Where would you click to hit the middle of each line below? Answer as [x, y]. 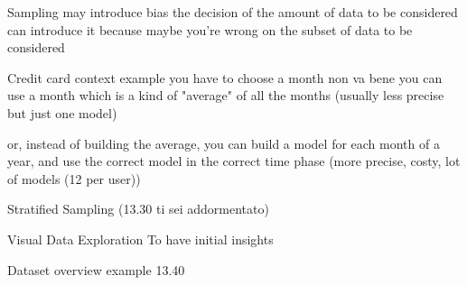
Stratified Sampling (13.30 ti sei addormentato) [138, 209]
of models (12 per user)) [74, 178]
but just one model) [62, 112]
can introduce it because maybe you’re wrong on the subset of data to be [210, 29]
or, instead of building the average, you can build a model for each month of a [224, 143]
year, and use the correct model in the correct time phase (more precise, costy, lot [234, 161]
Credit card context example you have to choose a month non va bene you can [225, 77]
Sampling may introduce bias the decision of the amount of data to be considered [233, 12]
